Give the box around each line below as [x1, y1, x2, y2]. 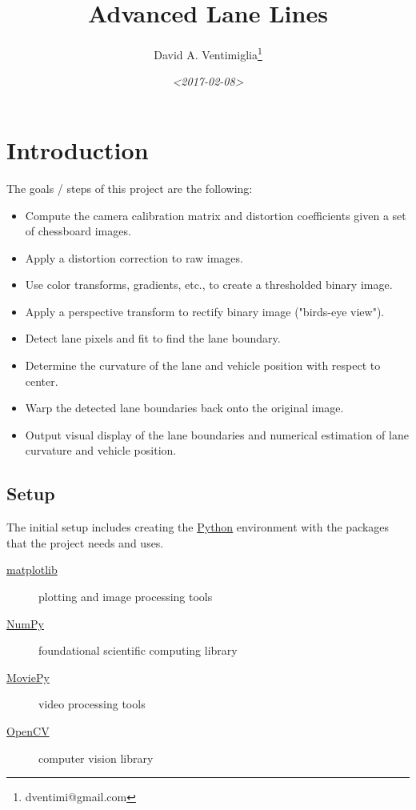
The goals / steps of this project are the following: [6, 179, 253, 196]
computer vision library [38, 749, 154, 766]
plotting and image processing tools [38, 588, 213, 605]
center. [25, 372, 58, 389]
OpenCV [6, 722, 50, 739]
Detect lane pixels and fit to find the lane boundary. [25, 330, 281, 347]
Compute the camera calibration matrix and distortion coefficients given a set [25, 207, 406, 223]
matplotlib [6, 561, 58, 578]
